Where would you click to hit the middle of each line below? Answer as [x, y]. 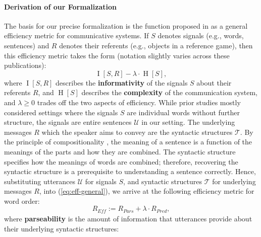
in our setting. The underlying [188, 122]
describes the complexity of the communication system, [169, 92]
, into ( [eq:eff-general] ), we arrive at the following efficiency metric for [147, 191]
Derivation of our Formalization [61, 6]
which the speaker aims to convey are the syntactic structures [137, 132]
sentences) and [27, 45]
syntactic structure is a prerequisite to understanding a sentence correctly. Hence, [130, 171]
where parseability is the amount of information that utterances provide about [128, 218]
